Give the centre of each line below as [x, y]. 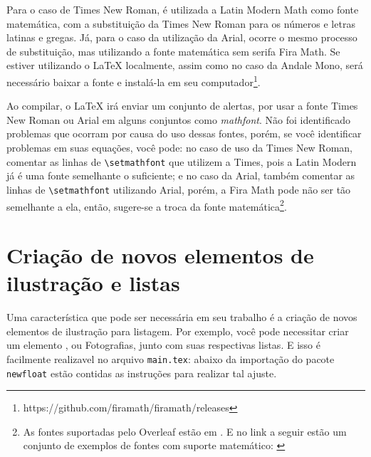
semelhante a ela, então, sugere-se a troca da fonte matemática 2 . [147, 205]
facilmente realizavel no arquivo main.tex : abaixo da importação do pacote [171, 358]
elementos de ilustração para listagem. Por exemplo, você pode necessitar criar [178, 331]
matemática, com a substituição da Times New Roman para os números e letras [181, 23]
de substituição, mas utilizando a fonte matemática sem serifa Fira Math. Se [173, 51]
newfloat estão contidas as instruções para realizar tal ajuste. [142, 373]
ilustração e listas [93, 283]
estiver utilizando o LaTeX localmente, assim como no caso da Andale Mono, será [185, 65]
